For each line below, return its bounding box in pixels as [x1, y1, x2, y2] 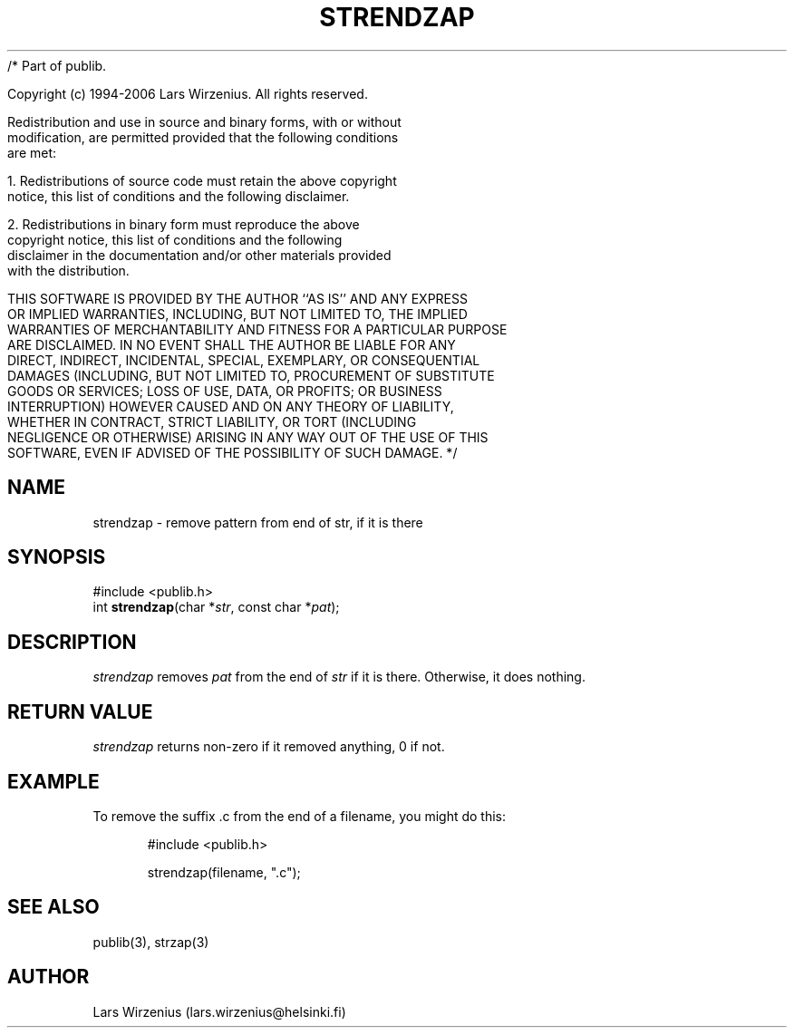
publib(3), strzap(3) [92, 933, 209, 950]
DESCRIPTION [7, 630, 137, 653]
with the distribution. [7, 262, 130, 278]
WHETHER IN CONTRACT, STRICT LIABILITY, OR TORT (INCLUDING [7, 413, 417, 430]
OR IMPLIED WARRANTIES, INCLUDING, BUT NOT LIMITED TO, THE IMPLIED [7, 305, 468, 322]
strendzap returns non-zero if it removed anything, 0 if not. [92, 739, 445, 755]
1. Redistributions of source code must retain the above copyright [7, 172, 397, 189]
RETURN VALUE [7, 700, 153, 723]
